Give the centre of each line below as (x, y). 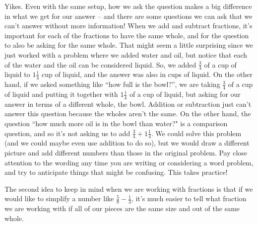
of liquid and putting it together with (61, 94)
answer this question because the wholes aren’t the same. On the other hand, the (128, 113)
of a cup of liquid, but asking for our (185, 94)
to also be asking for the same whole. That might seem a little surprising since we (129, 45)
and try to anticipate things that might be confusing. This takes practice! (116, 172)
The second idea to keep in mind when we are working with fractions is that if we (129, 188)
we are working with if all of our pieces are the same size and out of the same (122, 208)
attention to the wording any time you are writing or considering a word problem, (129, 162)
